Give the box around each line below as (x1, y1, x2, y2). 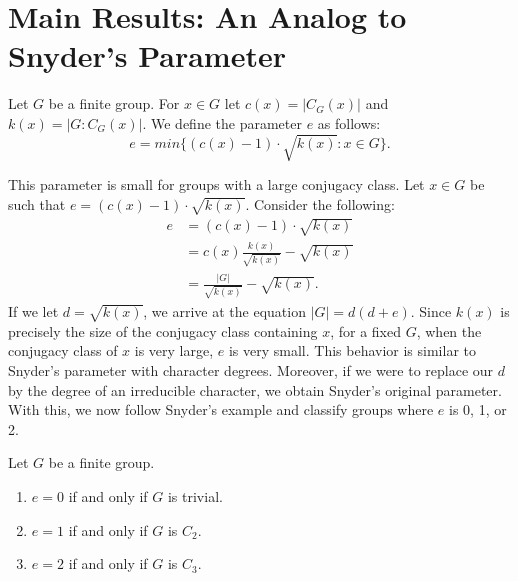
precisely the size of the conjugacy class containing (8, 320, 318, 341)
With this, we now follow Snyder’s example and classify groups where (8, 399, 434, 420)
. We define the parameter (142, 112, 302, 133)
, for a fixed (330, 320, 401, 341)
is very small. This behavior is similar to (228, 340, 476, 361)
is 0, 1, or (449, 399, 507, 420)
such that (8, 193, 66, 214)
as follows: (317, 112, 381, 133)
